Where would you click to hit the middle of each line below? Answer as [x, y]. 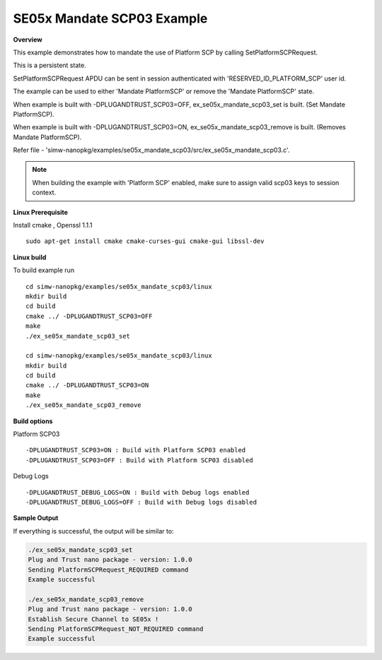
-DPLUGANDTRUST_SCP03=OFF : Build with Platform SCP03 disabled [140, 460]
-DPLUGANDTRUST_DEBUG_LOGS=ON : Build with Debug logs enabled [138, 492]
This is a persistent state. [50, 65]
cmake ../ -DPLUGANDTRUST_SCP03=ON [87, 385]
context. [44, 193]
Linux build [30, 257]
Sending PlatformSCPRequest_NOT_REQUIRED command [116, 629]
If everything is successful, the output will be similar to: [93, 531]
